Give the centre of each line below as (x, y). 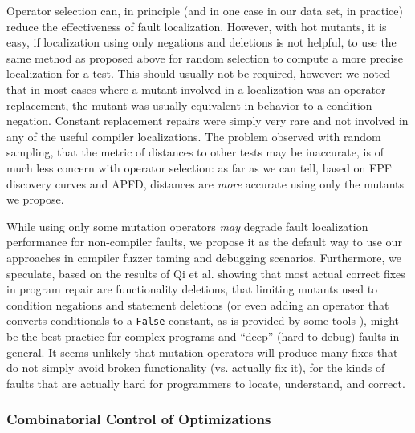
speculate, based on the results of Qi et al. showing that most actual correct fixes (206, 273)
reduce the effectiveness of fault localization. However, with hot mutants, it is (197, 26)
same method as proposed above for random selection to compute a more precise (205, 57)
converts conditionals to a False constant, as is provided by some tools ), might (203, 320)
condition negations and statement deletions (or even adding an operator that (198, 304)
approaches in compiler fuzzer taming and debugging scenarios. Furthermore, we (204, 257)
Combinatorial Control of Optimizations (139, 419)
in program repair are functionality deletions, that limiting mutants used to (192, 289)
